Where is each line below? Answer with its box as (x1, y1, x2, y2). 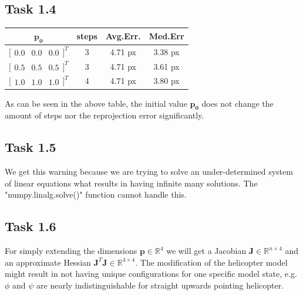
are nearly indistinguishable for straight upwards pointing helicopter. (36, 279, 284, 291)
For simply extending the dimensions (5, 245, 137, 257)
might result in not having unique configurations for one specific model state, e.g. (5, 267, 297, 280)
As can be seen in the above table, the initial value (5, 97, 187, 109)
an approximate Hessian (5, 256, 91, 268)
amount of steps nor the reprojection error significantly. (5, 109, 204, 121)
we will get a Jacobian (166, 245, 247, 257)
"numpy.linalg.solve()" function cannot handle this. (5, 188, 187, 201)
